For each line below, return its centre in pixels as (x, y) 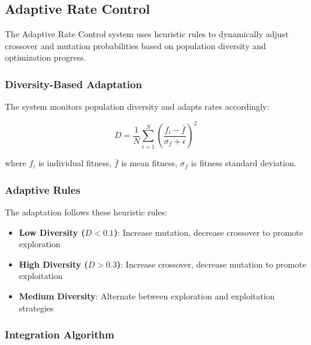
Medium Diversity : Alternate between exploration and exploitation (147, 296)
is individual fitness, (75, 163)
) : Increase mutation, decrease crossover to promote (208, 232)
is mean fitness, (149, 163)
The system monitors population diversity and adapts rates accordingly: (137, 106)
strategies (36, 307)
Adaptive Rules (43, 189)
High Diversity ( (53, 264)
